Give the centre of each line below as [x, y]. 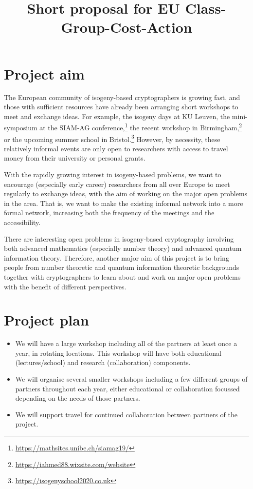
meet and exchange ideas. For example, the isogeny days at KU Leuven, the [117, 116]
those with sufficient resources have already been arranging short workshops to [121, 107]
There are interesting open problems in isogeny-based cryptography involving [119, 238]
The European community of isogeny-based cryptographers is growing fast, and [122, 97]
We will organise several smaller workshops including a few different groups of [131, 379]
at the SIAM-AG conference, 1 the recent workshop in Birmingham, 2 [141, 127]
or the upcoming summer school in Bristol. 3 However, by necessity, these [112, 138]
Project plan [46, 320]
